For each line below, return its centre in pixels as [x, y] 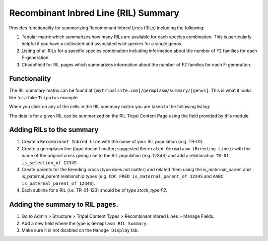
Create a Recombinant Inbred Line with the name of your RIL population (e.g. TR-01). [112, 142]
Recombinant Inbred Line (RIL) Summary [94, 13]
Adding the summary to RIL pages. [64, 205]
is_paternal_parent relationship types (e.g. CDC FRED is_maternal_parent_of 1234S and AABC [123, 177]
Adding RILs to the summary [54, 130]
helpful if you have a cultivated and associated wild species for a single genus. [102, 44]
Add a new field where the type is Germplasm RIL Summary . [85, 223]
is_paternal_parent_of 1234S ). [58, 183]
